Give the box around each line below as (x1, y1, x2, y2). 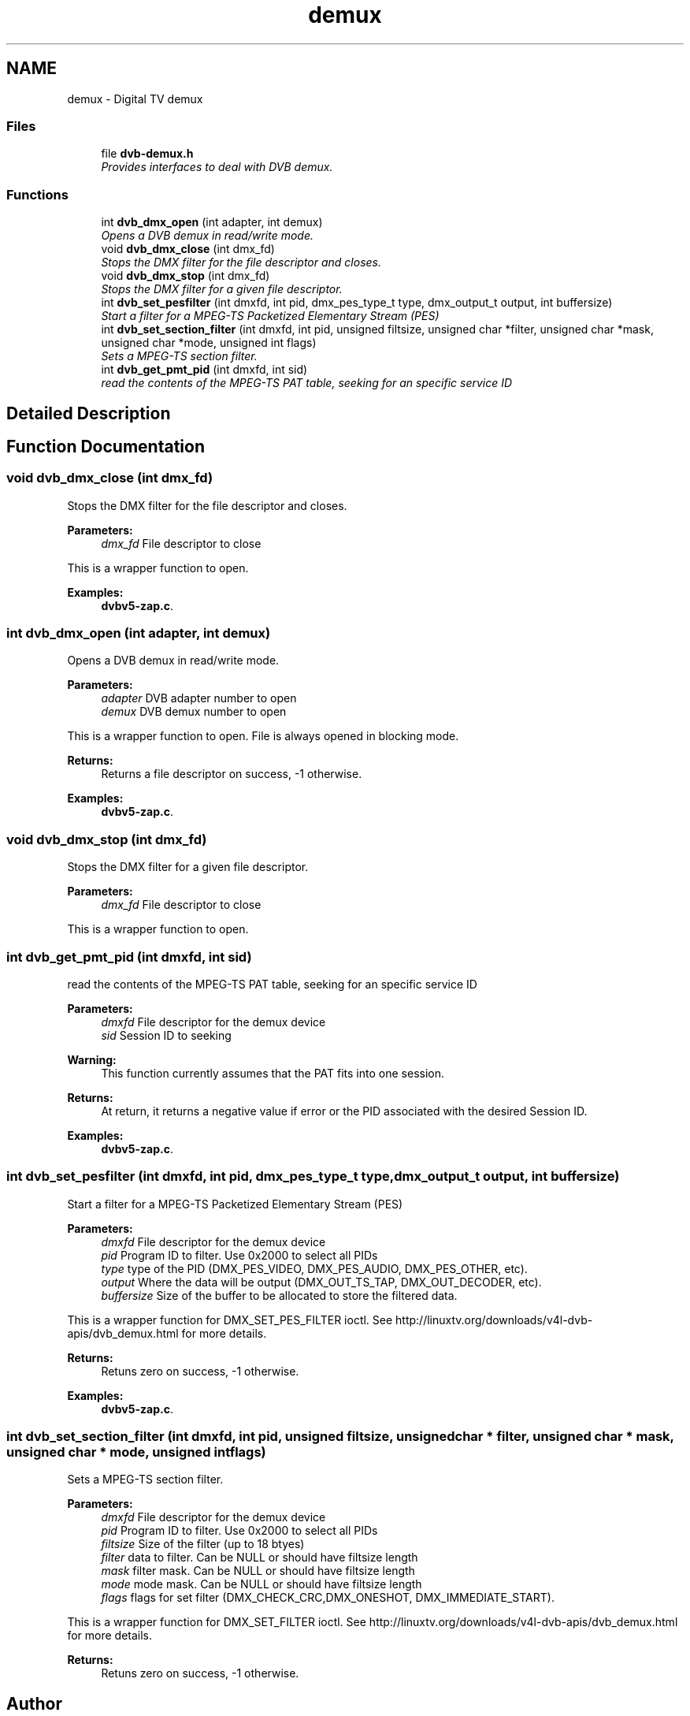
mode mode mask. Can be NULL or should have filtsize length (101, 1577, 422, 1591)
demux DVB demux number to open (101, 705, 287, 719)
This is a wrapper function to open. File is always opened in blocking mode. (67, 729, 459, 743)
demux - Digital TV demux (67, 91, 203, 106)
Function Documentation (6, 436, 205, 456)
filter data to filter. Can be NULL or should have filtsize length (101, 1550, 418, 1565)
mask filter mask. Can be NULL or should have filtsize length (101, 1564, 415, 1578)
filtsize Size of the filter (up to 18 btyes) (101, 1537, 305, 1551)
